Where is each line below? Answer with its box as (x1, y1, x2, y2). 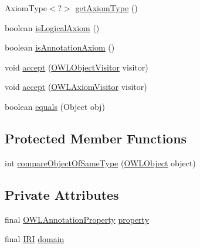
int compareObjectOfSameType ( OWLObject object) (5, 156, 196, 169)
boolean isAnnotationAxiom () (5, 41, 115, 53)
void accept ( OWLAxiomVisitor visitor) (5, 81, 147, 93)
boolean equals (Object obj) (5, 100, 105, 112)
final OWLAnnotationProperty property (5, 213, 150, 225)
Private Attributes (5, 185, 119, 203)
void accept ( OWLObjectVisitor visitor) (5, 61, 148, 73)
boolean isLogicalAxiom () (5, 21, 100, 33)
